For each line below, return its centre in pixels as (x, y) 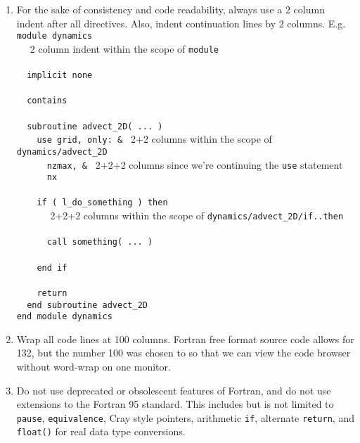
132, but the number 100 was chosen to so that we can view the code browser (184, 353)
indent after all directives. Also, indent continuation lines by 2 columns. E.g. (181, 23)
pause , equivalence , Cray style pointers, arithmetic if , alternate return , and (185, 417)
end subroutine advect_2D (87, 305)
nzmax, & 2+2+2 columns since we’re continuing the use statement (195, 164)
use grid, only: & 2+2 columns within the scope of (154, 139)
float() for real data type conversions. (101, 431)
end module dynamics (64, 317)
